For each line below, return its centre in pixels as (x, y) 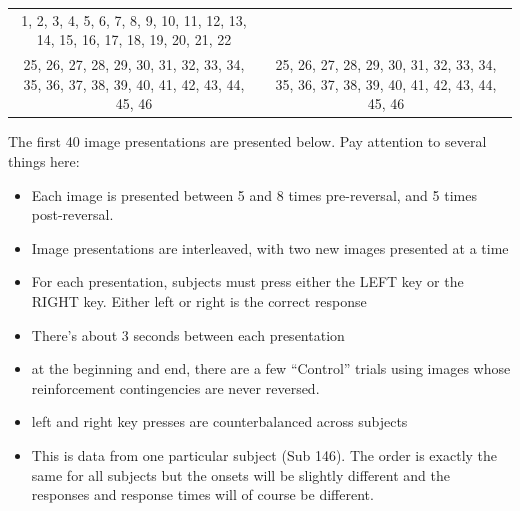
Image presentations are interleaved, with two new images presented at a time (270, 247)
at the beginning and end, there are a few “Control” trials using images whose (271, 368)
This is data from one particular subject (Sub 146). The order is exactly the (264, 455)
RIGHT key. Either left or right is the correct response (199, 301)
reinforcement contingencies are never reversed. (175, 387)
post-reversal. (72, 214)
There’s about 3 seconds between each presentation (188, 334)
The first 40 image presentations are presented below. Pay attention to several (247, 141)
